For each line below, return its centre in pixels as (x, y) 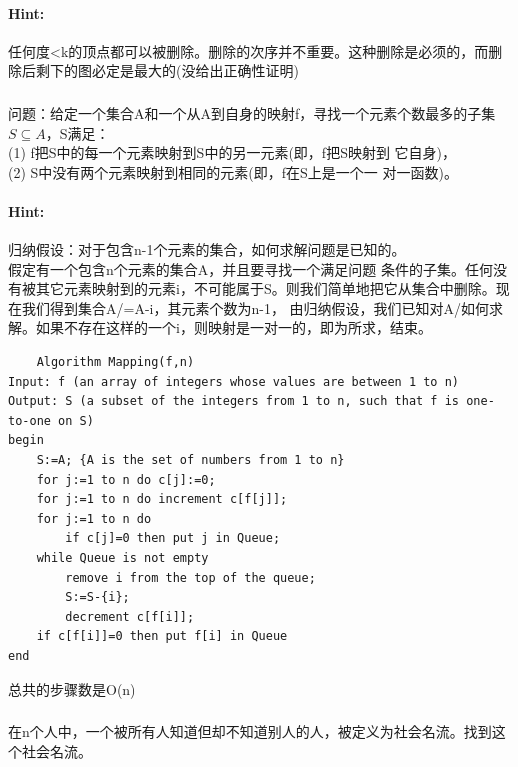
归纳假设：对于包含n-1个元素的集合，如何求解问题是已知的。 (207, 249)
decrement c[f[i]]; (130, 616)
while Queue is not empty (122, 557)
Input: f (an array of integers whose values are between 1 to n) (234, 381)
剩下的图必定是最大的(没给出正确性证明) (167, 70)
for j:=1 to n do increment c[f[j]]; (162, 499)
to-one (29, 420)
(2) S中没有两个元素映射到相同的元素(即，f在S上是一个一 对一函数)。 (233, 171)
